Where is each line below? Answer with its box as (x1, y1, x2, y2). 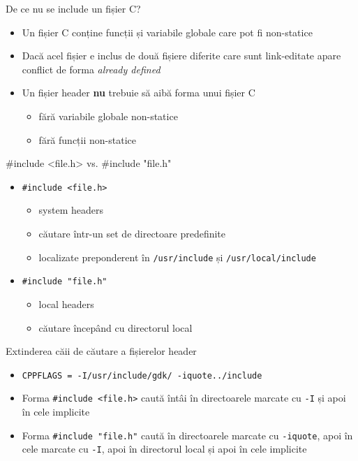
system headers (38, 203, 104, 217)
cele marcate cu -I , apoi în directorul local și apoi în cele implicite (22, 441, 307, 456)
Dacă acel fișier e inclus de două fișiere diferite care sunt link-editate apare (22, 48, 341, 63)
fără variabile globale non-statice (38, 108, 178, 123)
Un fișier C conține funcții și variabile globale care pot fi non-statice (22, 24, 313, 39)
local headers (38, 296, 94, 311)
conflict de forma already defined (22, 61, 161, 76)
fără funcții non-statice (38, 132, 136, 147)
